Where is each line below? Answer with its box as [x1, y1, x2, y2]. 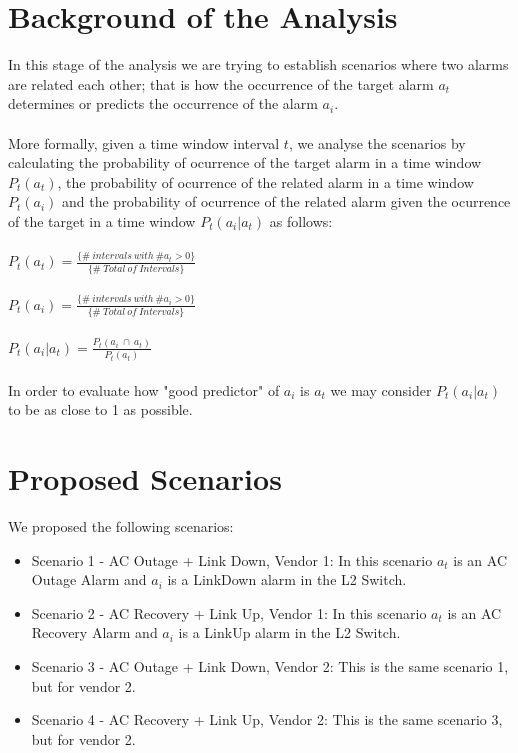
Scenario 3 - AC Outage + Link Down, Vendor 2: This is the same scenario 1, [31, 656, 509, 676]
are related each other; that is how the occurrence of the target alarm [8, 73, 434, 94]
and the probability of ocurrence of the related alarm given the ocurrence [62, 191, 511, 212]
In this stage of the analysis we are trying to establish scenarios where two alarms [8, 54, 509, 75]
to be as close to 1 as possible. [8, 399, 193, 420]
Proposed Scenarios [8, 458, 282, 499]
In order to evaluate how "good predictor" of [8, 379, 280, 400]
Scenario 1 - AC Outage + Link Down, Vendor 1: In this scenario [31, 549, 433, 570]
